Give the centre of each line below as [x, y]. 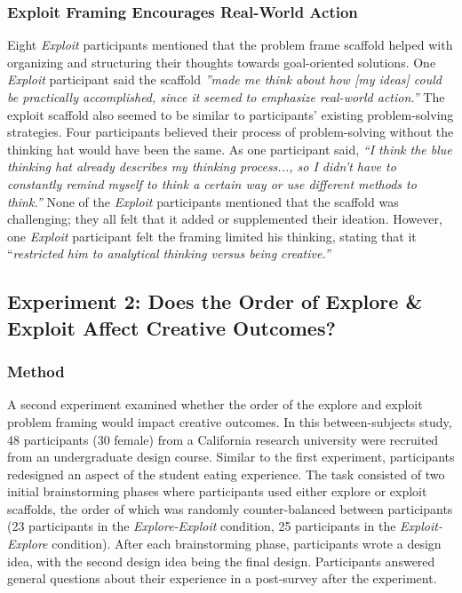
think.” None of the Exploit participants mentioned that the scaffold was [203, 201]
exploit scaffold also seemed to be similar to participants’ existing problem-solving [231, 114]
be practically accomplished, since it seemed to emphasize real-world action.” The [226, 97]
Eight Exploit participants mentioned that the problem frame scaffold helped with [230, 45]
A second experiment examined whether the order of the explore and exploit [215, 404]
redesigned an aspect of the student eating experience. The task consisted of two [226, 474]
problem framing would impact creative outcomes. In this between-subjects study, [230, 421]
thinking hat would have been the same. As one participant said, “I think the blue [230, 149]
